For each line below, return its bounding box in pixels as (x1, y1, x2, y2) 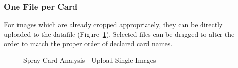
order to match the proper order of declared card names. (4, 38, 173, 49)
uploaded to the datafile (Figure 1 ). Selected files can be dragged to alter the (4, 29, 235, 39)
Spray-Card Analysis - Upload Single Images (23, 55, 156, 65)
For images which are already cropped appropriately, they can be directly (4, 19, 223, 30)
